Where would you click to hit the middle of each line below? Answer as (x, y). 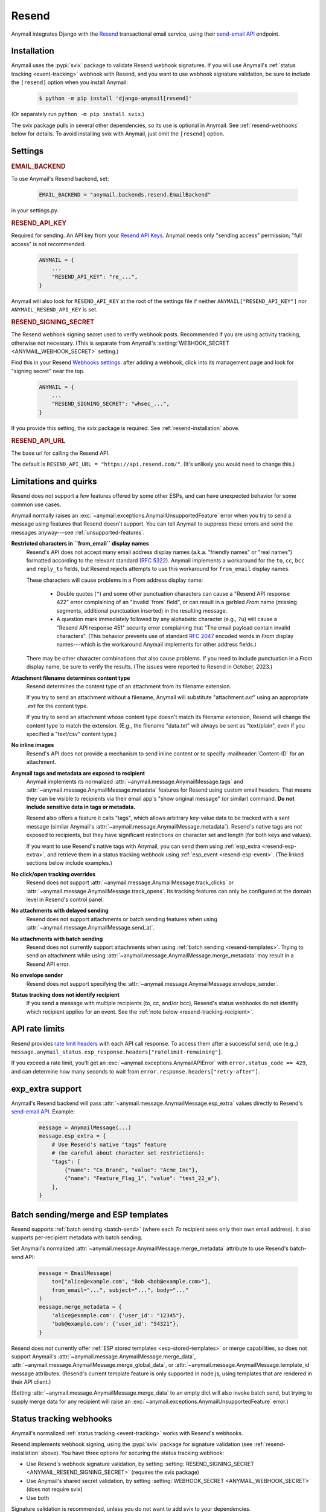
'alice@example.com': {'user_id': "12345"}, (119, 1315)
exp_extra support (46, 1089)
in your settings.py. (35, 210)
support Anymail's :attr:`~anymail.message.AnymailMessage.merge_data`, (104, 1356)
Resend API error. (48, 964)
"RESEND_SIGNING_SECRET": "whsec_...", (111, 404)
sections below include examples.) (69, 863)
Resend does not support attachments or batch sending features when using (122, 919)
